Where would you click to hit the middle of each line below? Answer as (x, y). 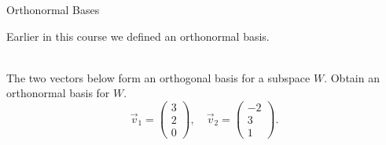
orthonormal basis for (58, 93)
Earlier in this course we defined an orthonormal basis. (138, 36)
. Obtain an (352, 77)
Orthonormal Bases (53, 9)
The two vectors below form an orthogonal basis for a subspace (158, 77)
